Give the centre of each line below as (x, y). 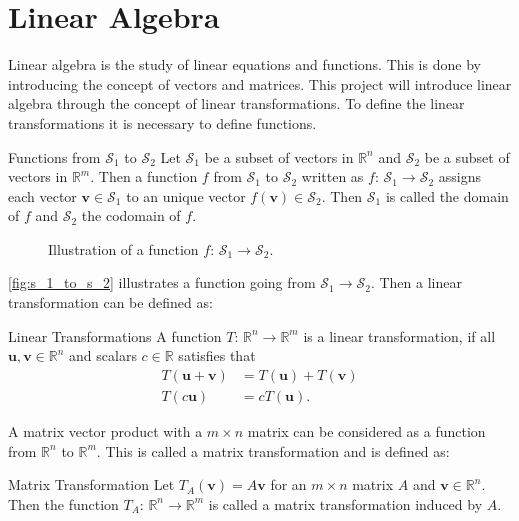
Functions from (54, 156)
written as (332, 176)
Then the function (63, 503)
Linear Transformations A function (115, 335)
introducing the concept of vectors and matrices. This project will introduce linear (260, 83)
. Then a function (144, 176)
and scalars (103, 355)
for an (288, 484)
